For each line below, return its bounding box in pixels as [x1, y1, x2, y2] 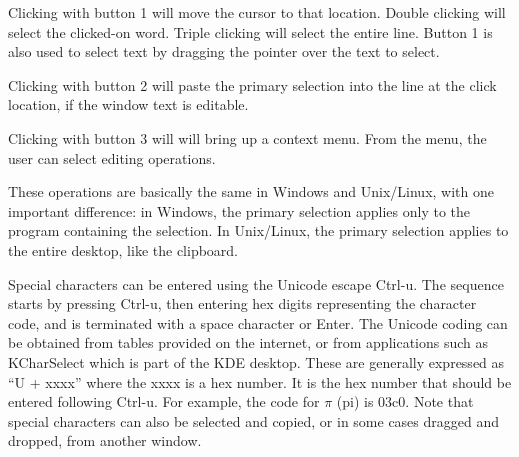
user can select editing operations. [8, 147, 216, 168]
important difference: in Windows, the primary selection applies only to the [8, 200, 471, 221]
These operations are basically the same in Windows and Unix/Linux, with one [8, 181, 494, 202]
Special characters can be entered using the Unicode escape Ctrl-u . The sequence [8, 273, 504, 294]
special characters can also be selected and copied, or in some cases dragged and [8, 410, 500, 431]
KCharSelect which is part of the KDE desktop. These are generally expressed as [8, 351, 505, 372]
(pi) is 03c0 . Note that [336, 391, 474, 412]
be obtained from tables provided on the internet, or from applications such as [8, 332, 489, 353]
